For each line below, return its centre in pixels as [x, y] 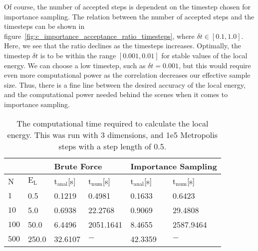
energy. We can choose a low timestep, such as [75, 65]
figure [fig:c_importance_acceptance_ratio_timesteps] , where [99, 36]
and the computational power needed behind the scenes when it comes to [116, 94]
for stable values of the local [204, 55]
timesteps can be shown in [44, 26]
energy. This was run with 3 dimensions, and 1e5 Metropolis [113, 134]
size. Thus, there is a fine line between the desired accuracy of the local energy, [125, 84]
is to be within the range [78, 55]
